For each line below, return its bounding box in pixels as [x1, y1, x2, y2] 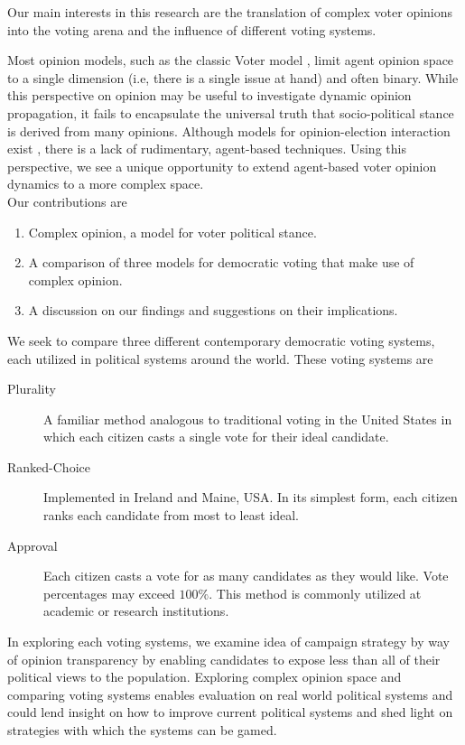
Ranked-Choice [7, 457, 90, 476]
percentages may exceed [43, 583, 175, 602]
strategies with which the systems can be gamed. [7, 721, 277, 739]
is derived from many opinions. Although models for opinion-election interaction [7, 121, 451, 140]
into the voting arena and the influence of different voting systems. [7, 20, 377, 39]
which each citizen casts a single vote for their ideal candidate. [43, 427, 389, 446]
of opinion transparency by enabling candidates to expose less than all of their [7, 649, 441, 668]
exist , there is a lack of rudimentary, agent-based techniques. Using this [7, 139, 406, 158]
